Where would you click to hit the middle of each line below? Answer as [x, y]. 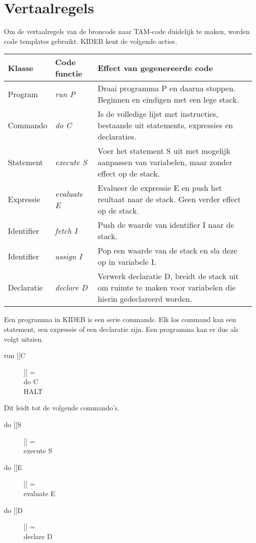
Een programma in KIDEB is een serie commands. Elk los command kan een [120, 319]
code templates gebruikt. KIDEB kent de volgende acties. [91, 41]
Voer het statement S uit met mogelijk [164, 151]
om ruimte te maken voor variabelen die [167, 288]
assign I [69, 256]
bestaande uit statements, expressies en [165, 125]
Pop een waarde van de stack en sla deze [167, 251]
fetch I [66, 230]
